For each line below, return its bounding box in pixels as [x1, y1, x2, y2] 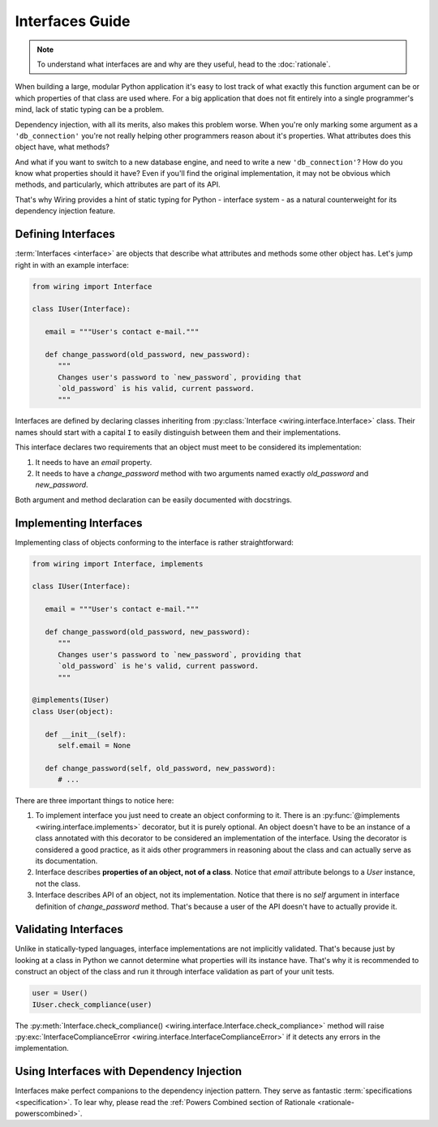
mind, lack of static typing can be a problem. [15, 105, 165, 114]
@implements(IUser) [32, 695, 109, 705]
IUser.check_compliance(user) [32, 1000, 152, 1009]
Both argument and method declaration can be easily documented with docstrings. [15, 495, 292, 505]
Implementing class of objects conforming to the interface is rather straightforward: [15, 537, 294, 547]
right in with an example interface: [15, 260, 129, 269]
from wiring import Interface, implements [32, 559, 204, 568]
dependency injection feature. [15, 206, 116, 216]
